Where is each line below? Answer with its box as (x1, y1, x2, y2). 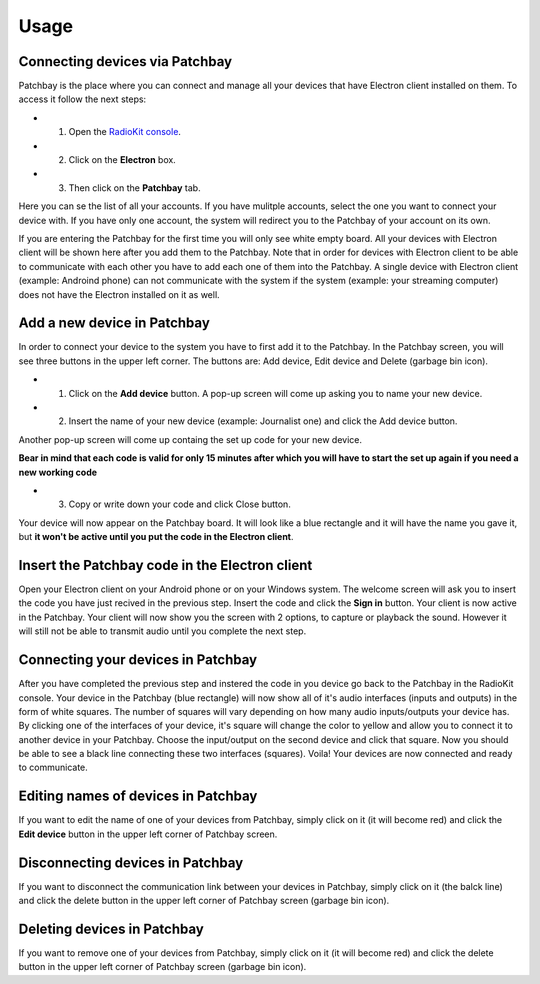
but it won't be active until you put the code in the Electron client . (18, 531, 294, 543)
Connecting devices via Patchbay (18, 53, 233, 70)
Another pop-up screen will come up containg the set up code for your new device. (18, 433, 362, 445)
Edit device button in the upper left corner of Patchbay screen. (18, 828, 278, 840)
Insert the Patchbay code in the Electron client (18, 556, 313, 574)
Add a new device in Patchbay (18, 315, 210, 332)
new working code (18, 466, 98, 478)
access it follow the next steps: (18, 93, 147, 105)
